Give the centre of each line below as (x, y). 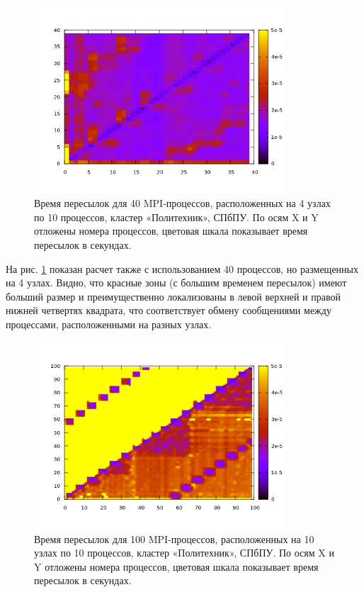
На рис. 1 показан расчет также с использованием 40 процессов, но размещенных (182, 268)
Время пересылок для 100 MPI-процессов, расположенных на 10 (174, 538)
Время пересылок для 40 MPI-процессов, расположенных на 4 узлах (182, 203)
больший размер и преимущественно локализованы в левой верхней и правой (173, 296)
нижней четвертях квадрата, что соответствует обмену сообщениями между (169, 310)
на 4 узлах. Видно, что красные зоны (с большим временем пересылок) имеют (176, 283)
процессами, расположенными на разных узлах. (109, 324)
